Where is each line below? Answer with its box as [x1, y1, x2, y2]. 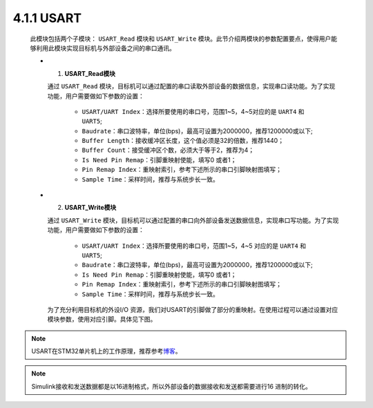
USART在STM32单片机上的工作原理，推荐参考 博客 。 [31, 347, 182, 356]
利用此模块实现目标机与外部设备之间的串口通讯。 [35, 43, 175, 52]
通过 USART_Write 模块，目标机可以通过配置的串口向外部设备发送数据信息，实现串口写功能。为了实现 [47, 216, 339, 224]
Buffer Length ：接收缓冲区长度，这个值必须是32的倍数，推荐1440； [82, 137, 285, 145]
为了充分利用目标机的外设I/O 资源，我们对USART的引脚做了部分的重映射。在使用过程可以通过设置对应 [47, 305, 338, 313]
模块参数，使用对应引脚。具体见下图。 [47, 315, 157, 324]
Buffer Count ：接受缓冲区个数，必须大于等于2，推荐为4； [82, 146, 255, 155]
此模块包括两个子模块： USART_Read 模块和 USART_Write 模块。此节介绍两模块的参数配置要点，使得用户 [30, 35, 332, 43]
